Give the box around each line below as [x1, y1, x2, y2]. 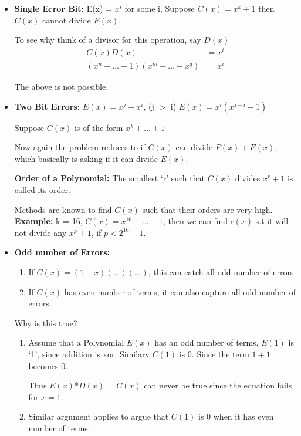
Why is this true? [14, 316, 77, 329]
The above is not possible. [14, 80, 109, 92]
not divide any [14, 226, 67, 238]
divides [235, 172, 261, 184]
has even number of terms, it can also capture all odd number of [64, 285, 296, 298]
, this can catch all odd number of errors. [148, 265, 296, 278]
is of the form [74, 121, 123, 133]
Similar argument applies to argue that [28, 410, 169, 423]
